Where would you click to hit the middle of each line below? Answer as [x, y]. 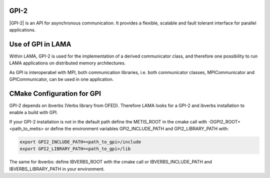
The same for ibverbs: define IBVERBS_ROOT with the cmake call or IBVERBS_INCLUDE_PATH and [111, 162]
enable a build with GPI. [34, 112]
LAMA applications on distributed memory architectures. [67, 63]
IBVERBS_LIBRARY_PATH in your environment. [57, 169]
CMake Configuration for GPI [55, 93]
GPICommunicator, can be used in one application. [61, 79]
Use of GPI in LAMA [40, 44]
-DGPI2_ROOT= [224, 121]
